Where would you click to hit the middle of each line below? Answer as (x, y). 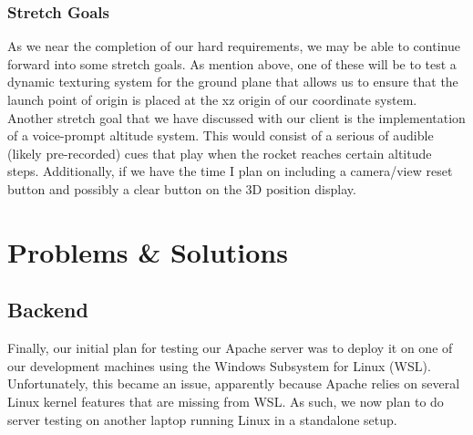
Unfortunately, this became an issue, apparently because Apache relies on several (234, 383)
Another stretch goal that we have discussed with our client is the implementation (236, 117)
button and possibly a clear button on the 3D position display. (182, 188)
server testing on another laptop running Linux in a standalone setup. (202, 419)
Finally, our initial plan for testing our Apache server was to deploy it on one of (230, 348)
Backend (48, 310)
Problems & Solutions (148, 251)
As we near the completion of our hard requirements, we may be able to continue (234, 46)
